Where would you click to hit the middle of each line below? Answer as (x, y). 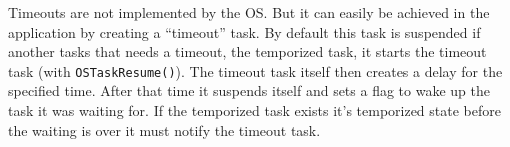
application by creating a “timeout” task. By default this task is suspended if (244, 31)
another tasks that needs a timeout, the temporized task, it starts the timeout (247, 51)
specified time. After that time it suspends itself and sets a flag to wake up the (249, 90)
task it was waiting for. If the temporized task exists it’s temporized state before (254, 110)
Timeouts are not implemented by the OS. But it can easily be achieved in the (249, 12)
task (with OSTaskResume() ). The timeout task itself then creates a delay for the (255, 70)
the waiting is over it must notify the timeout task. (164, 129)
